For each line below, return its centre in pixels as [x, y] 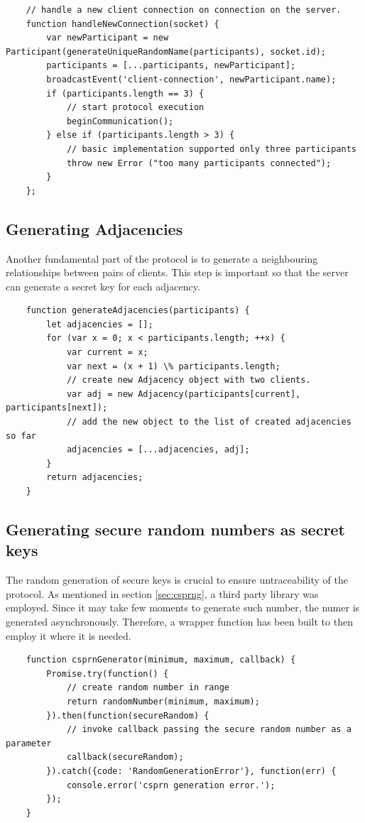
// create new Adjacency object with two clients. [189, 380]
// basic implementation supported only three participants [211, 149]
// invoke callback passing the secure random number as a [209, 730]
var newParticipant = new [108, 38]
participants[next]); [57, 408]
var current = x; [107, 353]
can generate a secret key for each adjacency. [103, 286]
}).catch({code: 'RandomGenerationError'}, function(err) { [191, 771]
